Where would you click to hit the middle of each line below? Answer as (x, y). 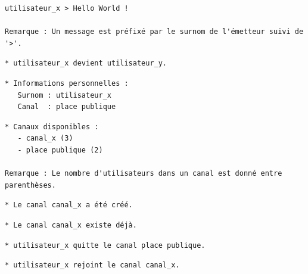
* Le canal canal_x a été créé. (69, 205)
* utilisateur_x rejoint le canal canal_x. (92, 265)
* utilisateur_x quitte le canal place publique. (105, 245)
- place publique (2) (60, 150)
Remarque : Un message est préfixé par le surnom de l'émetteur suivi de (154, 32)
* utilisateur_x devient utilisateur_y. (86, 63)
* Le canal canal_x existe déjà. (71, 225)
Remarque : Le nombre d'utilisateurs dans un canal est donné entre (144, 174)
